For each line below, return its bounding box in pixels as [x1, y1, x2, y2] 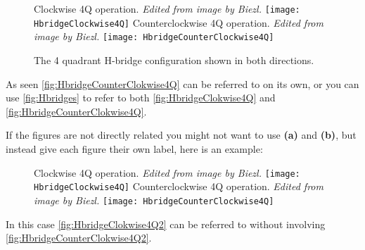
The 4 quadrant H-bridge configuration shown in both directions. [34, 52, 314, 67]
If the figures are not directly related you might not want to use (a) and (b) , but [6, 127, 357, 142]
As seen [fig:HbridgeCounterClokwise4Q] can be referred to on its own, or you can [6, 76, 359, 91]
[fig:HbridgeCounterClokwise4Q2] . [6, 230, 152, 245]
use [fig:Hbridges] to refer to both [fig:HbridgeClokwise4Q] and [6, 90, 276, 105]
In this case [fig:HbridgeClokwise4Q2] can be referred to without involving [6, 216, 326, 231]
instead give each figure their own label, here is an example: [6, 141, 263, 156]
